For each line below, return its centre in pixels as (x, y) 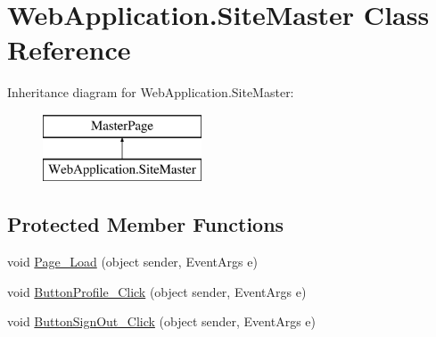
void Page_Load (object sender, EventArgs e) (132, 262)
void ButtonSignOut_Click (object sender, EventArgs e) (161, 321)
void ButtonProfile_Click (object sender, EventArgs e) (157, 291)
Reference (69, 49)
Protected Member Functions (146, 224)
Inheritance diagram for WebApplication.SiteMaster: (151, 92)
